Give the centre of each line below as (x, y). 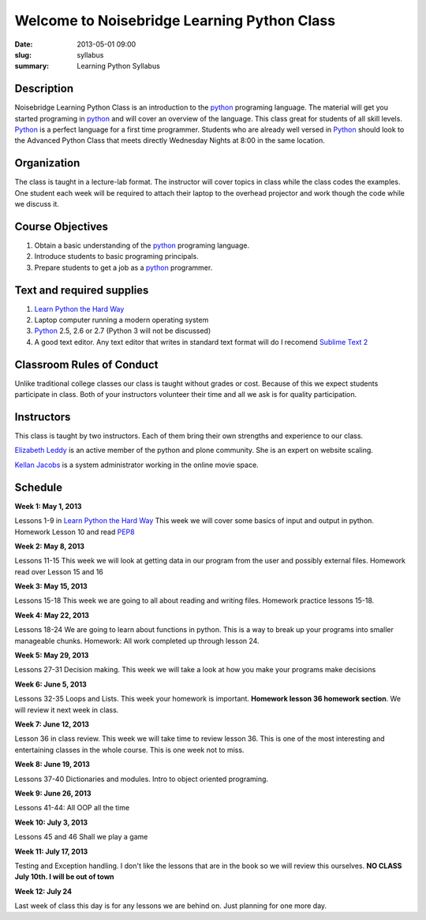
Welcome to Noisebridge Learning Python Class (175, 21)
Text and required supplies (82, 290)
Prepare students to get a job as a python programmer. (123, 267)
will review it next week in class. (67, 709)
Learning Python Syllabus (119, 66)
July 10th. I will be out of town (64, 877)
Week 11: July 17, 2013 (51, 851)
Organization (47, 163)
